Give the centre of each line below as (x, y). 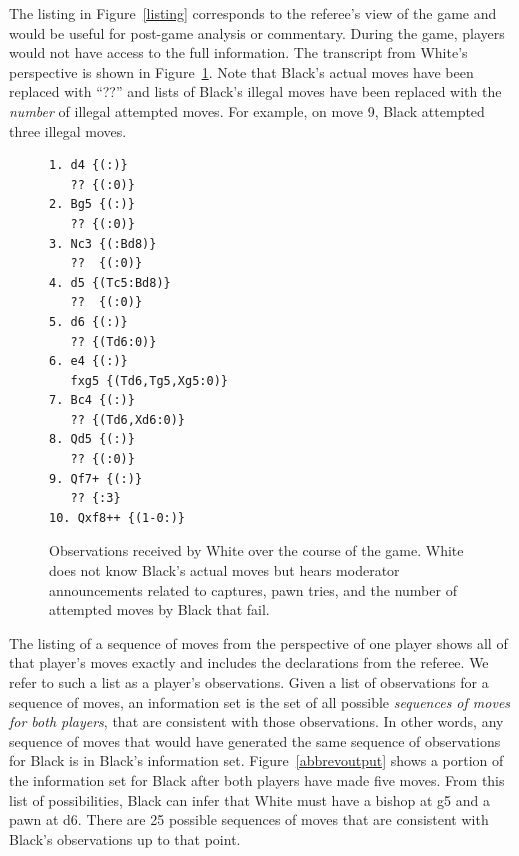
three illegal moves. (68, 130)
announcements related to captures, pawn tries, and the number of (253, 589)
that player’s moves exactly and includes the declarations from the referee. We (249, 662)
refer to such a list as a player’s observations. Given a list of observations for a (249, 682)
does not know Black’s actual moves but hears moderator (224, 570)
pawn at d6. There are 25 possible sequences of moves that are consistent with (249, 819)
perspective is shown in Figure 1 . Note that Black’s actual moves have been (241, 71)
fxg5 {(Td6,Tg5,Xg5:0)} (149, 380)
